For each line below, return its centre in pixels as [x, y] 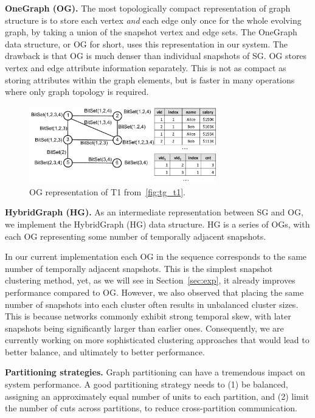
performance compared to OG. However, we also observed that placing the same [154, 292]
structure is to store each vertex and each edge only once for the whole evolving [153, 20]
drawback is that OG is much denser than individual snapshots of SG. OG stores [156, 56]
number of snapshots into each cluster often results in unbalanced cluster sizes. [152, 304]
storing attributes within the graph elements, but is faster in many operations [150, 79]
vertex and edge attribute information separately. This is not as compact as [146, 67]
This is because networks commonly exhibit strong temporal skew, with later [148, 316]
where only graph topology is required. [77, 92]
